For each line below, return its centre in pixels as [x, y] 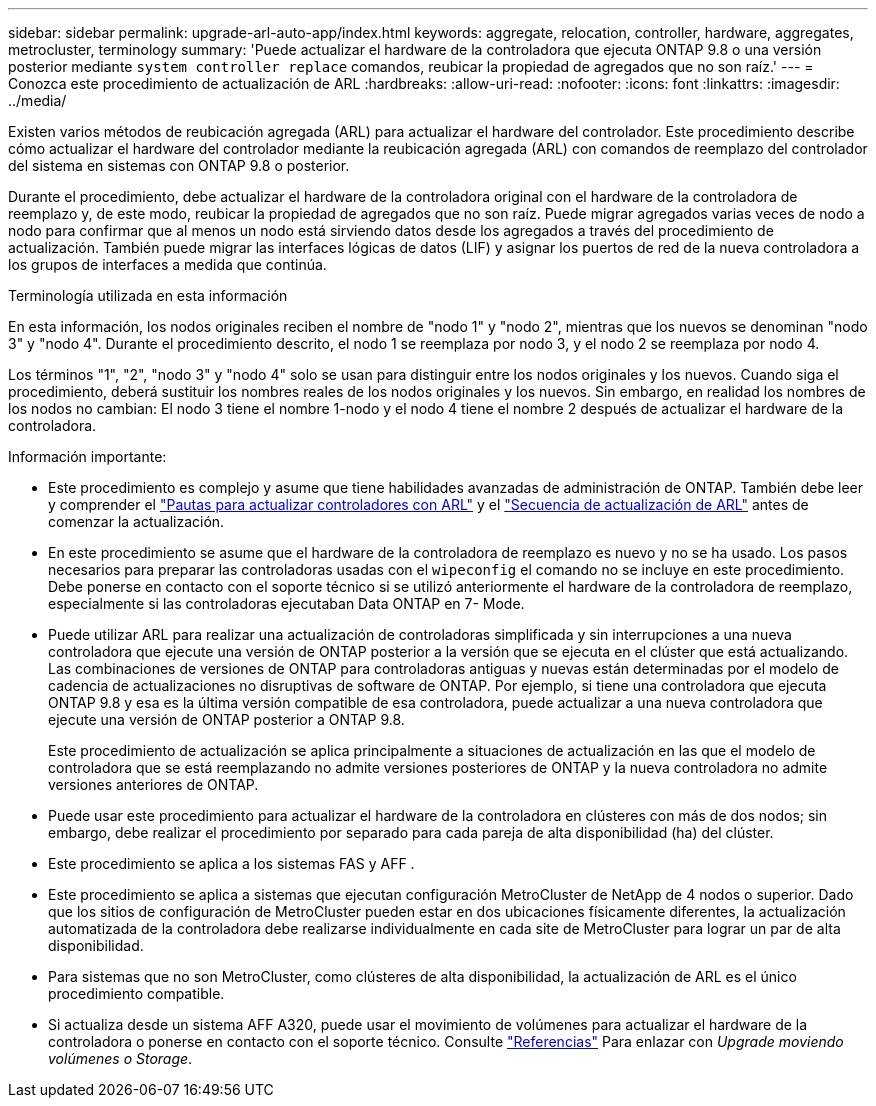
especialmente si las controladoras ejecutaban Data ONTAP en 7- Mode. [286, 603]
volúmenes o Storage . [120, 1058]
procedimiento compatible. [136, 993]
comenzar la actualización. [136, 521]
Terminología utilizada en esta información [148, 295]
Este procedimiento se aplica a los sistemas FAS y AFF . [231, 863]
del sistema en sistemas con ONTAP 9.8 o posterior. [179, 165]
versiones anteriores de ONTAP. [153, 784]
